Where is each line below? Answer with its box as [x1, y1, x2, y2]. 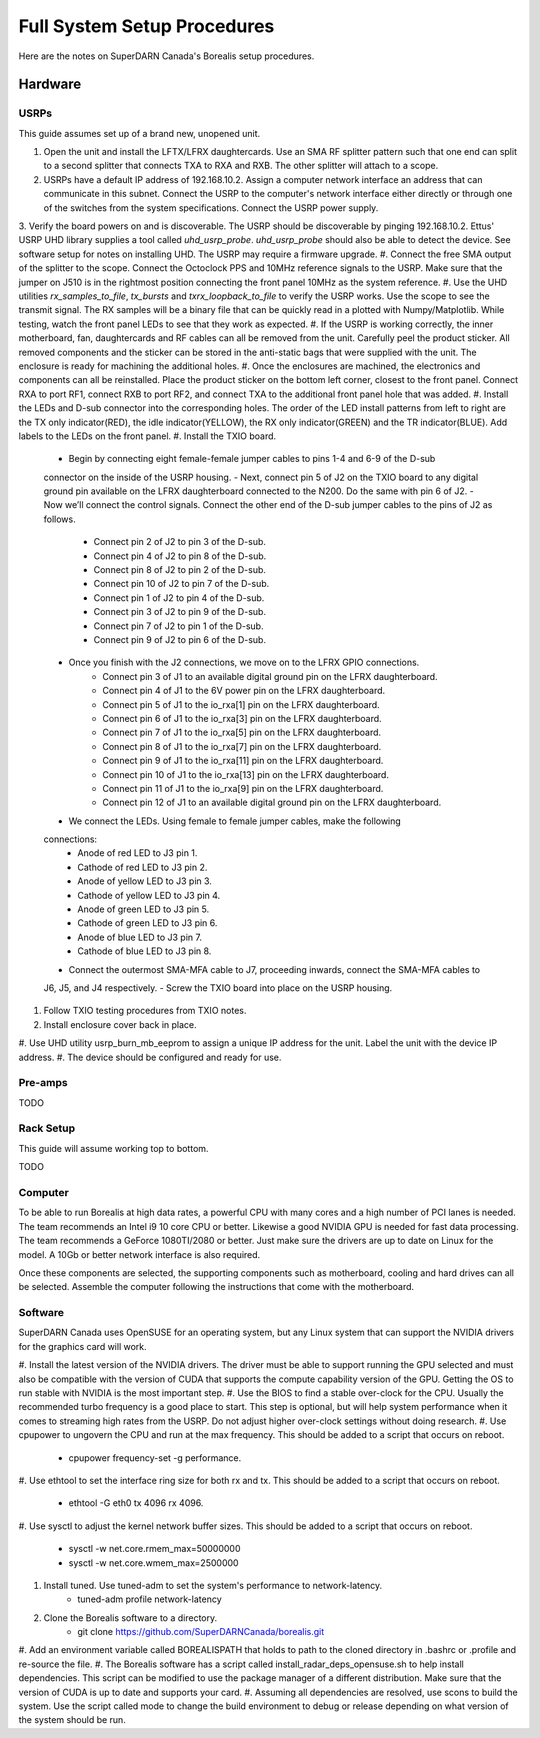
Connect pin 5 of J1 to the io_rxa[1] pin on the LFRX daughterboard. [102, 698, 380, 710]
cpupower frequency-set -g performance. [68, 1451, 242, 1464]
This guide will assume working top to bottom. [18, 1142, 209, 1154]
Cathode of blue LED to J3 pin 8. [77, 945, 212, 957]
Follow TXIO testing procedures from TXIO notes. [43, 1005, 247, 1017]
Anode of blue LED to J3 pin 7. [77, 931, 202, 943]
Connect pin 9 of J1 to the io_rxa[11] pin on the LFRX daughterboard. [102, 755, 384, 767]
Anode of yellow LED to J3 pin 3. [77, 875, 212, 887]
